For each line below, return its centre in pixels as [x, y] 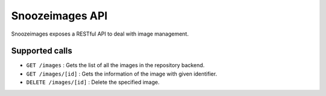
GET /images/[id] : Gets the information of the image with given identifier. [122, 74]
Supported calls [42, 51]
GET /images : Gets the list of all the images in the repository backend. [115, 65]
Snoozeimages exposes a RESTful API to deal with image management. [100, 34]
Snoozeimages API [59, 16]
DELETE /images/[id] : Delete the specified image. [93, 82]
